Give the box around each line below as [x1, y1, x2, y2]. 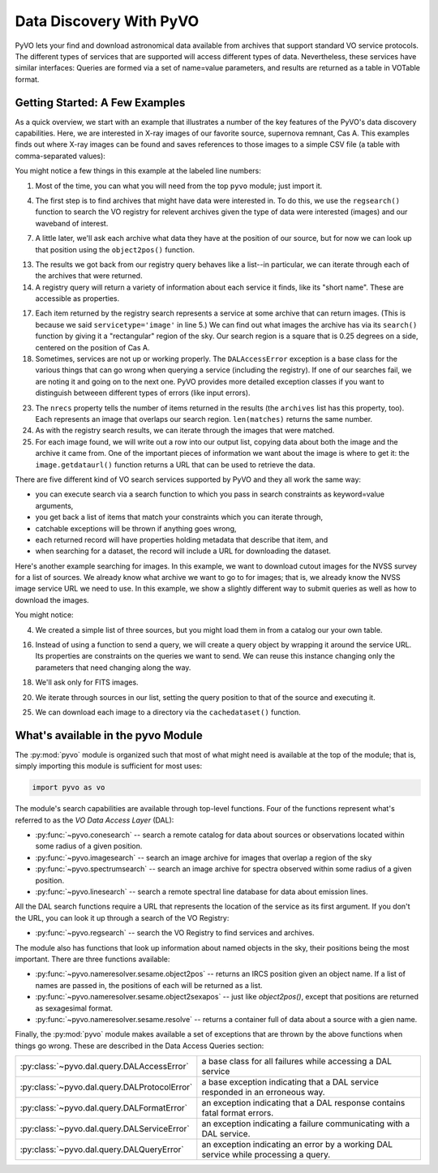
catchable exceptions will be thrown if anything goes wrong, [35, 523, 237, 533]
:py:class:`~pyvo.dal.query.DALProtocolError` [19, 1081, 193, 1093]
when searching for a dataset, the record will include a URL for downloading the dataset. [35, 546, 332, 556]
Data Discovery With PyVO [15, 12, 200, 30]
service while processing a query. [201, 1149, 331, 1160]
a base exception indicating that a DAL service [201, 1076, 379, 1088]
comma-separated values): [15, 151, 105, 161]
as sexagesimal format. [35, 1003, 114, 1013]
